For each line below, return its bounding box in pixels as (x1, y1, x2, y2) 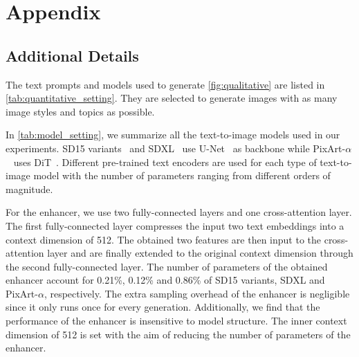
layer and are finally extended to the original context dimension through (47, 246, 353, 260)
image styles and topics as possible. (6, 104, 155, 118)
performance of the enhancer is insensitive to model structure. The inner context (6, 313, 347, 328)
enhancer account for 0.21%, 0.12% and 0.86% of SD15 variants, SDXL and (6, 273, 325, 287)
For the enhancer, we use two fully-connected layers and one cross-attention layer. (6, 205, 352, 219)
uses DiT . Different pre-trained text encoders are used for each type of (13, 154, 317, 169)
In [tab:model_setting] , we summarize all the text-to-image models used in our (6, 127, 340, 142)
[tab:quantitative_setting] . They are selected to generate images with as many (6, 91, 338, 105)
